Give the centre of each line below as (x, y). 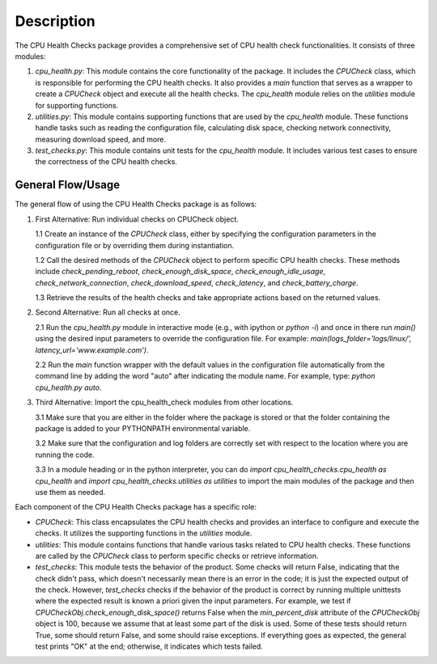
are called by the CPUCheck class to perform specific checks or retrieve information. (177, 556)
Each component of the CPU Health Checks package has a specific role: (136, 507)
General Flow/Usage (68, 185)
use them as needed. (70, 492)
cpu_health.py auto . (68, 387)
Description (55, 21)
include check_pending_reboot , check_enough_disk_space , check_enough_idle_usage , (180, 272)
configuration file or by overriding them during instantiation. (135, 245)
